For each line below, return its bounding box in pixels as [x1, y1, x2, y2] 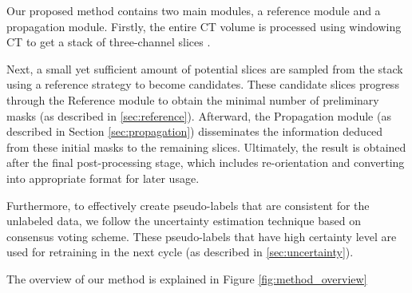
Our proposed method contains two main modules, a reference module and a [6, 2, 381, 18]
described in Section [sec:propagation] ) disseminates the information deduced [6, 123, 383, 140]
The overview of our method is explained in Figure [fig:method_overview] [6, 270, 367, 287]
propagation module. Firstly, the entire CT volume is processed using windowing [6, 18, 402, 34]
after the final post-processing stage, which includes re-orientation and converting [6, 154, 405, 171]
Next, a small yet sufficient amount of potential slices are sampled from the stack [6, 60, 403, 77]
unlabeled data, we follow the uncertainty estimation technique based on [6, 212, 361, 229]
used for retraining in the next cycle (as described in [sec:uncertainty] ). [6, 244, 354, 260]
